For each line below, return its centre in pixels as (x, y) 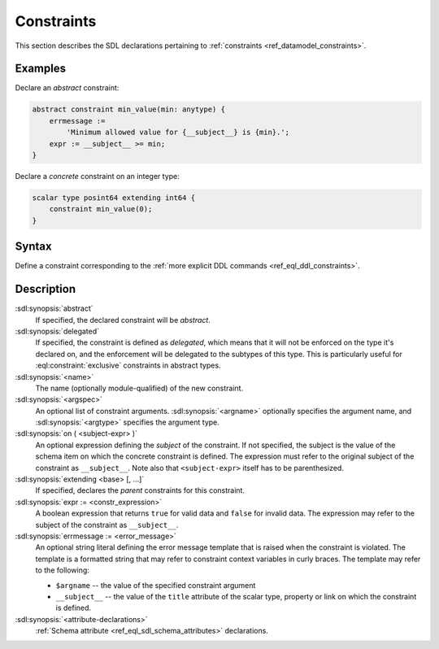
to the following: (62, 570)
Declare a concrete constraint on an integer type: (98, 176)
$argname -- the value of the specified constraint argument (156, 585)
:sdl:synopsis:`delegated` (57, 331)
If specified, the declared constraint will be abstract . (123, 320)
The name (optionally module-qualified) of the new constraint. (139, 388)
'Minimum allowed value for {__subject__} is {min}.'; (178, 133)
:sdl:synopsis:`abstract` (54, 308)
